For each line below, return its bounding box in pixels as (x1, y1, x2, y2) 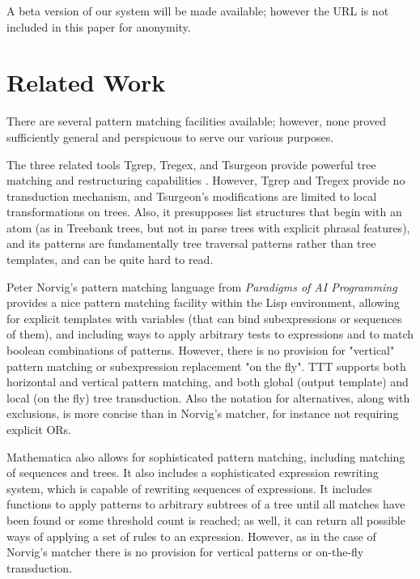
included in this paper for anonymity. (6, 18, 191, 35)
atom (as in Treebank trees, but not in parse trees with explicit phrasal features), (6, 219, 410, 236)
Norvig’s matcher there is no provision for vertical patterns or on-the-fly (6, 543, 364, 560)
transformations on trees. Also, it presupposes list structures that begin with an (6, 203, 402, 220)
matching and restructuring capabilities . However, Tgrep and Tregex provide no (6, 172, 405, 189)
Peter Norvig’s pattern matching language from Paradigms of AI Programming (6, 278, 397, 295)
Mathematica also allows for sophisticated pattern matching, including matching (6, 448, 405, 465)
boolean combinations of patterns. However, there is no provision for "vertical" (6, 342, 395, 359)
